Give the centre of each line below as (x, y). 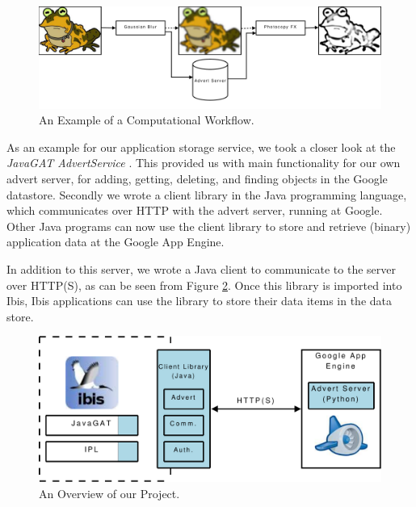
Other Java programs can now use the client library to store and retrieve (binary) (209, 226)
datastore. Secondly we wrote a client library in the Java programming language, (207, 194)
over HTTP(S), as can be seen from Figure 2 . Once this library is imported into (204, 285)
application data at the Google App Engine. (116, 242)
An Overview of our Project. (109, 493)
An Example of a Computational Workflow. (147, 120)
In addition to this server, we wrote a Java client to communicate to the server (201, 269)
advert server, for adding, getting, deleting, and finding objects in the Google (197, 179)
